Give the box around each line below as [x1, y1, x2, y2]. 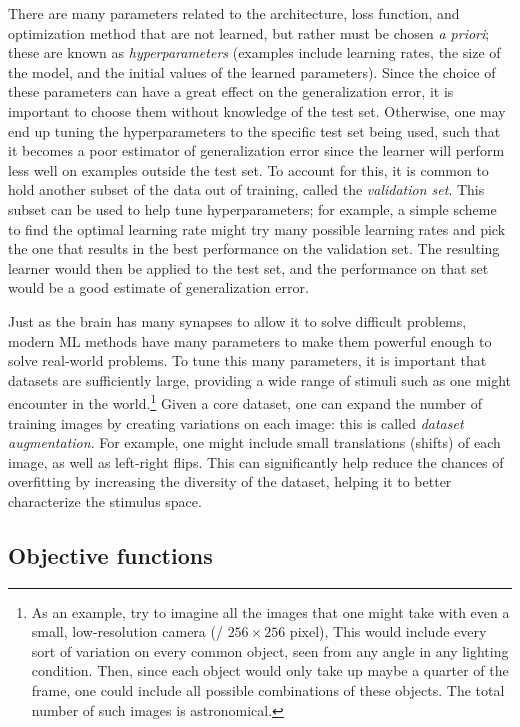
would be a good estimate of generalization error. [8, 277, 309, 298]
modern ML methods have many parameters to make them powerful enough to [8, 330, 492, 351]
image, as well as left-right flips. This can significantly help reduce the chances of [8, 451, 504, 472]
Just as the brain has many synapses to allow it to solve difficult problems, [8, 310, 467, 331]
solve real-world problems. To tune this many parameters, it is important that [8, 350, 487, 371]
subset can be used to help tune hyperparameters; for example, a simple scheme [8, 198, 497, 219]
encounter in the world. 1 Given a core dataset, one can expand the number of [8, 390, 483, 413]
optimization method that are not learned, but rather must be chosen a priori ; [8, 22, 490, 43]
